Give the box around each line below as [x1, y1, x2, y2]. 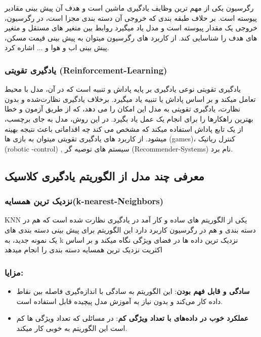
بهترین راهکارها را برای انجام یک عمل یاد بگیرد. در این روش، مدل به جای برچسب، [5, 113, 253, 124]
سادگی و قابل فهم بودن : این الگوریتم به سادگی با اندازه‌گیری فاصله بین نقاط [16, 285, 250, 296]
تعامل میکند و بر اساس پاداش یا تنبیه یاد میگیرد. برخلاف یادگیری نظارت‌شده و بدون [5, 93, 256, 104]
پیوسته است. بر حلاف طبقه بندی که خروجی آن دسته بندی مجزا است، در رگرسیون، [5, 12, 257, 23]
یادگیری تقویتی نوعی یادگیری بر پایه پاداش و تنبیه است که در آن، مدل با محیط [5, 84, 241, 94]
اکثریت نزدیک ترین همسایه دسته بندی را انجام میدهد [5, 244, 162, 255]
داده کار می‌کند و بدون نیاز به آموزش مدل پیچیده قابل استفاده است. [16, 295, 223, 306]
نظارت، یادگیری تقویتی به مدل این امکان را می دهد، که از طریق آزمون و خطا [5, 103, 240, 114]
